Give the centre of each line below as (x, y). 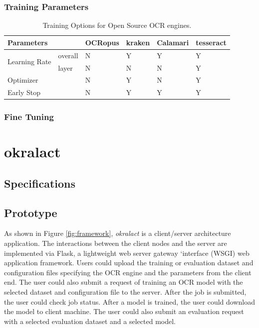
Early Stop (24, 92)
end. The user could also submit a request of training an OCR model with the (124, 282)
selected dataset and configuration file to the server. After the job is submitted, (125, 292)
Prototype (31, 212)
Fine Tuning (29, 117)
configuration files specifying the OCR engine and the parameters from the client (128, 272)
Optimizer (23, 80)
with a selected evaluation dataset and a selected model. (90, 321)
